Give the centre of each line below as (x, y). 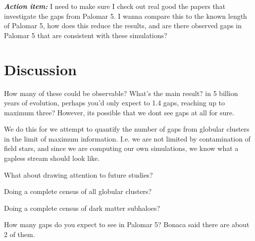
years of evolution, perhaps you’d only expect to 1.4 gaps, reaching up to (115, 103)
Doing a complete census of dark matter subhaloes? (82, 208)
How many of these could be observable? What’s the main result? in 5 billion (121, 93)
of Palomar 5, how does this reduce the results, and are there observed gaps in (123, 25)
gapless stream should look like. (52, 158)
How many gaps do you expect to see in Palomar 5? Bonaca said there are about (127, 224)
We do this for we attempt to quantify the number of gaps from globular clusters (127, 129)
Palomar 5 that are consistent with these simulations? (86, 35)
